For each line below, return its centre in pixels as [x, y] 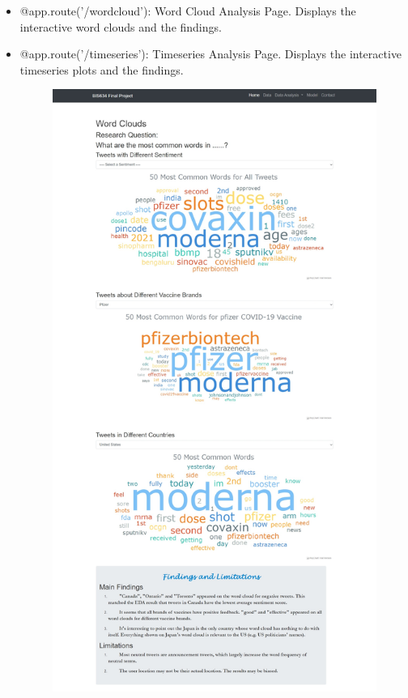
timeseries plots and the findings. [102, 69]
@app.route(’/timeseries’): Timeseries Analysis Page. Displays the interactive [211, 54]
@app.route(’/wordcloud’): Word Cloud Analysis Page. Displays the [188, 11]
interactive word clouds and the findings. [121, 26]
